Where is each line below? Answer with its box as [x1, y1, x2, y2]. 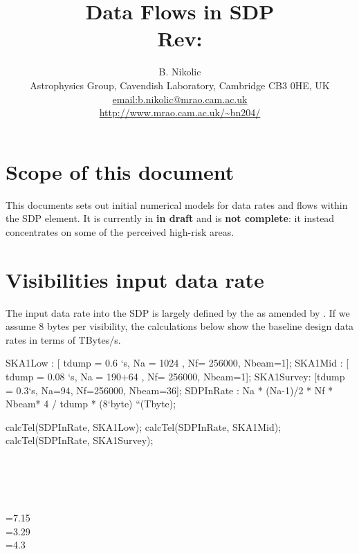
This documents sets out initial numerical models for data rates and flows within [6, 197, 348, 212]
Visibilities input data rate [6, 265, 264, 293]
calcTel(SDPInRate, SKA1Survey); [6, 433, 154, 447]
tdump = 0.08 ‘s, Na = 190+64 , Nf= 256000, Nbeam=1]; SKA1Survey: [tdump [6, 369, 345, 383]
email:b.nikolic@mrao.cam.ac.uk [112, 91, 248, 106]
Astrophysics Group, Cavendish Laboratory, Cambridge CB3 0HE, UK [30, 77, 330, 92]
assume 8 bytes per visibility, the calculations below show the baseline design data [6, 319, 354, 333]
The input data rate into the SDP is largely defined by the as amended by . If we [6, 305, 350, 320]
